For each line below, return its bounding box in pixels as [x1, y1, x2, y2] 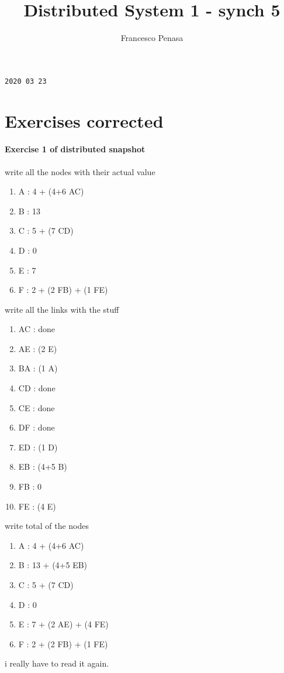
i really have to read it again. [5, 657, 109, 669]
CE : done [18, 401, 55, 414]
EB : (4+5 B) [18, 460, 67, 473]
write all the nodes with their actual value [5, 165, 155, 177]
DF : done [18, 421, 55, 433]
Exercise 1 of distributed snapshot [5, 143, 146, 155]
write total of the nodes [5, 520, 89, 532]
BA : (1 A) [18, 362, 58, 374]
